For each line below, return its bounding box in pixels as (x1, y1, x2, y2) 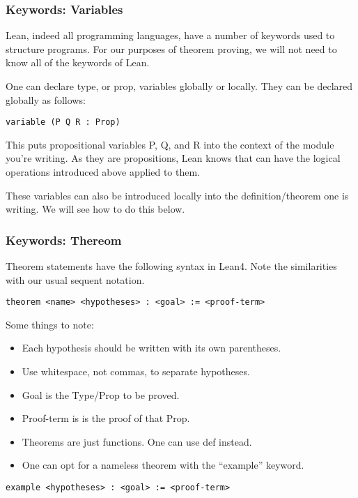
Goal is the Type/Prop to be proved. (22, 387, 180, 402)
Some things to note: (6, 317, 94, 331)
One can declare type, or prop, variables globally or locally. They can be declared (6, 79, 353, 93)
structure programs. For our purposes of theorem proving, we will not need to (6, 41, 337, 56)
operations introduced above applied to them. (6, 165, 201, 179)
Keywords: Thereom (6, 231, 122, 248)
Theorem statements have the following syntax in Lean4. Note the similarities (6, 259, 337, 273)
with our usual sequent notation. (6, 272, 145, 287)
